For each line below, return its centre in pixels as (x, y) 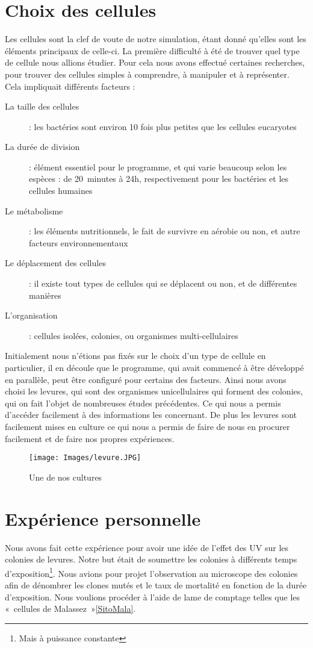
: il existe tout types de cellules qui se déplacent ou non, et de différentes (163, 283)
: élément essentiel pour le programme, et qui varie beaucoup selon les (158, 167)
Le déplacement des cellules (55, 263)
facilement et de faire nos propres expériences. (90, 438)
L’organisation (31, 315)
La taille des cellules (42, 106)
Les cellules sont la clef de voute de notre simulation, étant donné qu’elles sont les (156, 39)
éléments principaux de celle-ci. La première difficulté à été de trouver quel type (152, 50)
